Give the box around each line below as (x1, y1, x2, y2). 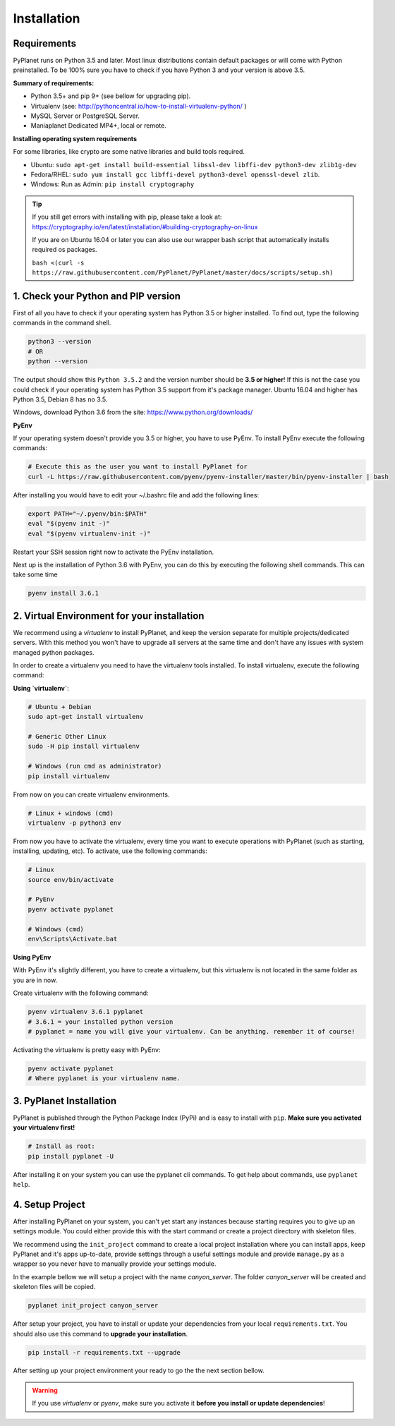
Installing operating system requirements (13, 134, 138, 143)
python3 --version (28, 337, 92, 346)
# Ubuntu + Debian (28, 703, 92, 711)
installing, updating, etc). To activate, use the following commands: (13, 847, 208, 855)
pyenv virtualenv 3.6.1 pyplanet (28, 1008, 144, 1016)
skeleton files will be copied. (13, 1283, 96, 1291)
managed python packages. (13, 648, 95, 656)
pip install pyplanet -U (28, 1152, 114, 1160)
